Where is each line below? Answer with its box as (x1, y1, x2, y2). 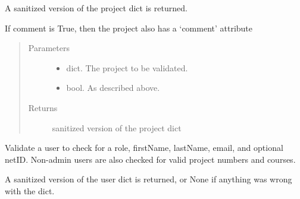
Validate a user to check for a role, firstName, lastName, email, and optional (5, 141, 283, 154)
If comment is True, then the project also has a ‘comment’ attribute (5, 21, 253, 34)
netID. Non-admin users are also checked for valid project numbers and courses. (5, 153, 296, 165)
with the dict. (5, 184, 55, 197)
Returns (28, 101, 58, 113)
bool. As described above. (66, 81, 160, 94)
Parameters (28, 42, 70, 54)
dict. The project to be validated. (66, 61, 188, 74)
